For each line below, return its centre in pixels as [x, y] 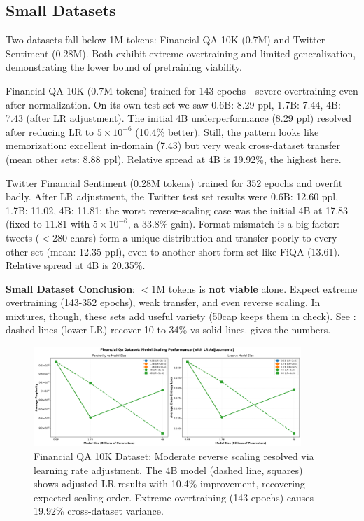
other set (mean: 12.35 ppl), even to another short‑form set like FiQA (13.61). [173, 251]
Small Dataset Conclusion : [71, 288]
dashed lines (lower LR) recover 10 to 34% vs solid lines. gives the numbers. [168, 329]
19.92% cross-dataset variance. [99, 511]
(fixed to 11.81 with [48, 224]
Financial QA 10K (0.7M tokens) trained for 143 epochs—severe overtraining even [182, 90]
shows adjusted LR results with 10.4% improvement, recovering [169, 484]
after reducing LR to [50, 131]
